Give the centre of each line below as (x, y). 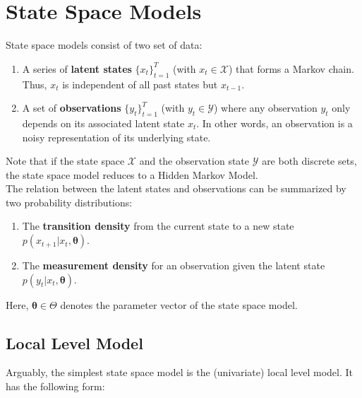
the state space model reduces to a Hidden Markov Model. (132, 174)
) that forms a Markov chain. (291, 68)
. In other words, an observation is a (274, 123)
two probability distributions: (69, 202)
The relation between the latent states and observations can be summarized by (176, 188)
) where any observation (265, 108)
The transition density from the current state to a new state (158, 226)
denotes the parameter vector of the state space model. (179, 304)
